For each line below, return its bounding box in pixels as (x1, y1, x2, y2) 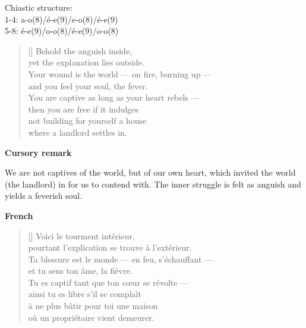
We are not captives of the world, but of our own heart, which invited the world (5, 166, 296, 179)
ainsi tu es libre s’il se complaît (28, 288, 141, 300)
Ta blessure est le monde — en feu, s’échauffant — (28, 252, 213, 265)
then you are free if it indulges (28, 102, 139, 115)
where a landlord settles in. (28, 126, 127, 138)
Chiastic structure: (5, 1, 72, 13)
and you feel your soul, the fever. (28, 79, 148, 92)
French (5, 209, 33, 221)
